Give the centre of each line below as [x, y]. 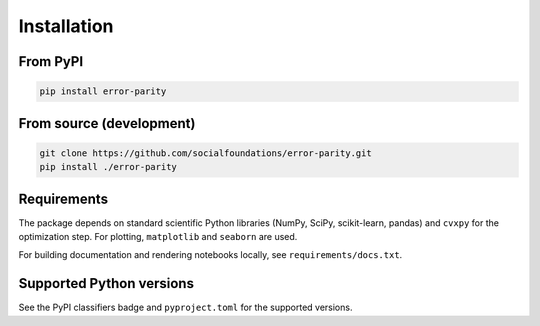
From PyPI [51, 61]
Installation [66, 26]
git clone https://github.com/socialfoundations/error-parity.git [205, 153]
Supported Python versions [106, 283]
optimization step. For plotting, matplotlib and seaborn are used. [158, 237]
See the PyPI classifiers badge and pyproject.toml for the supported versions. [185, 307]
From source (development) [107, 123]
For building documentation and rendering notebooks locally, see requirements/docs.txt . [210, 255]
